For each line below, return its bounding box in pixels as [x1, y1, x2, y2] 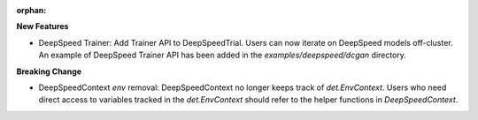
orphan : [16, 5, 47, 15]
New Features [16, 21, 69, 32]
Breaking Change [16, 66, 82, 77]
